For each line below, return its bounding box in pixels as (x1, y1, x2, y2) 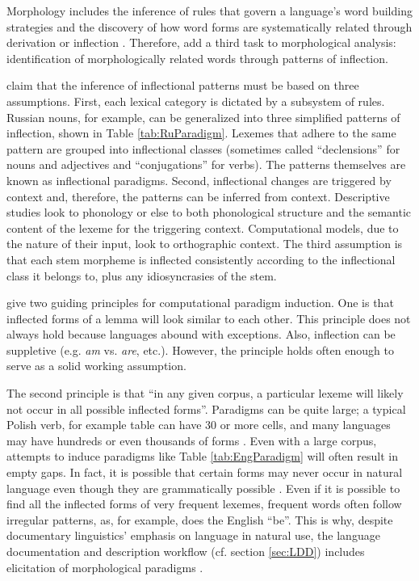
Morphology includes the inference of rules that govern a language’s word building (6, 2, 413, 19)
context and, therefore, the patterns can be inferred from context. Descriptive (6, 187, 390, 204)
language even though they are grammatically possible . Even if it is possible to (6, 479, 400, 496)
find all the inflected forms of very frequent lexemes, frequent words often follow (6, 495, 402, 512)
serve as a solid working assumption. (6, 357, 186, 374)
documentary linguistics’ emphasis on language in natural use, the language (6, 527, 380, 544)
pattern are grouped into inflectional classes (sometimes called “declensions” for (6, 140, 400, 157)
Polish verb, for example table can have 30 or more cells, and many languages (6, 416, 391, 433)
